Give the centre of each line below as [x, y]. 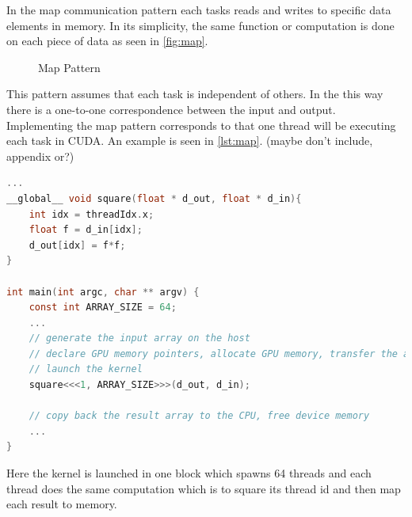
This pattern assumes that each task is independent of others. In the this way [195, 94]
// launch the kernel [86, 369]
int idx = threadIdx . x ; [92, 214]
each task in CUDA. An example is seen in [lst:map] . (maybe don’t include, [190, 141]
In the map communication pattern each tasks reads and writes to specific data [199, 10]
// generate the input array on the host [139, 338]
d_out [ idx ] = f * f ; [77, 245]
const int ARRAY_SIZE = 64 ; [103, 308]
